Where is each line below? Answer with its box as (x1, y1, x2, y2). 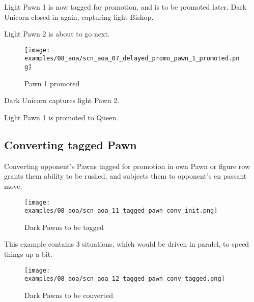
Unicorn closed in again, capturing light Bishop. (4, 11, 154, 22)
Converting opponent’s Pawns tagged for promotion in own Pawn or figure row (4, 160, 250, 171)
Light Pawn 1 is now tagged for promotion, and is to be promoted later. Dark (4, 2, 247, 12)
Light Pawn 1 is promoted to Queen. (4, 112, 119, 122)
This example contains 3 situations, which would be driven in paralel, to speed (4, 239, 249, 249)
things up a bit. (4, 249, 52, 259)
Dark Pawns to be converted (24, 289, 113, 300)
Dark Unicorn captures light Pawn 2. (4, 95, 120, 106)
